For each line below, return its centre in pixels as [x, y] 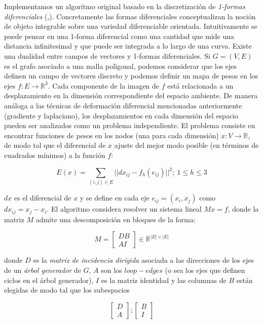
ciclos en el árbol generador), [49, 280]
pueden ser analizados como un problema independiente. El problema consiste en [130, 125]
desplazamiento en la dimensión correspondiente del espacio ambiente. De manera [131, 95]
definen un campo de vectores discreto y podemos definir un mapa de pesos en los [131, 76]
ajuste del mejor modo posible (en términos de [186, 145]
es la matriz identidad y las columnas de [164, 280]
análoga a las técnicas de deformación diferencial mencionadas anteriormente [123, 105]
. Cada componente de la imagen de [104, 85]
